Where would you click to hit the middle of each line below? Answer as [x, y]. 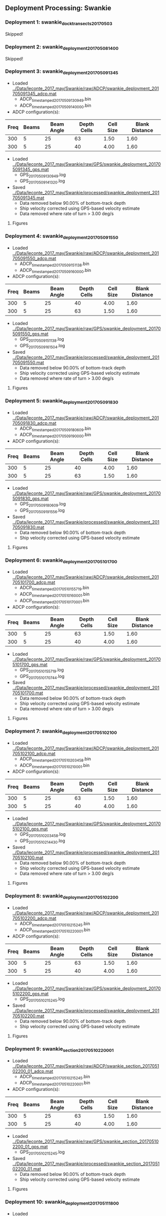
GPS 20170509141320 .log [42, 181]
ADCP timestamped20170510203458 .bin [55, 759]
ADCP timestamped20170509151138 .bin [55, 264]
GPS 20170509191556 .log [42, 511]
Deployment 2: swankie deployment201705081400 [62, 47]
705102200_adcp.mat [34, 918]
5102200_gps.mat [30, 994]
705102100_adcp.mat [34, 753]
